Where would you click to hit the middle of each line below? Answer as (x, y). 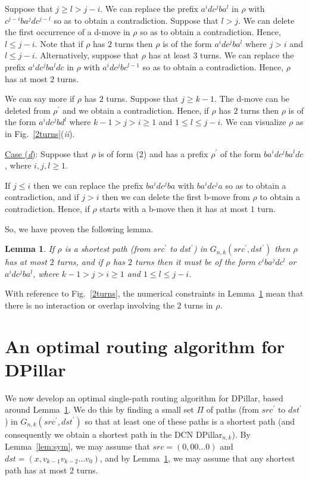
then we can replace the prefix (88, 185)
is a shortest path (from (107, 249)
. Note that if (59, 43)
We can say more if (40, 99)
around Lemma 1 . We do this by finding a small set (99, 409)
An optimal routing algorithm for (145, 346)
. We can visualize (253, 122)
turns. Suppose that (142, 99)
